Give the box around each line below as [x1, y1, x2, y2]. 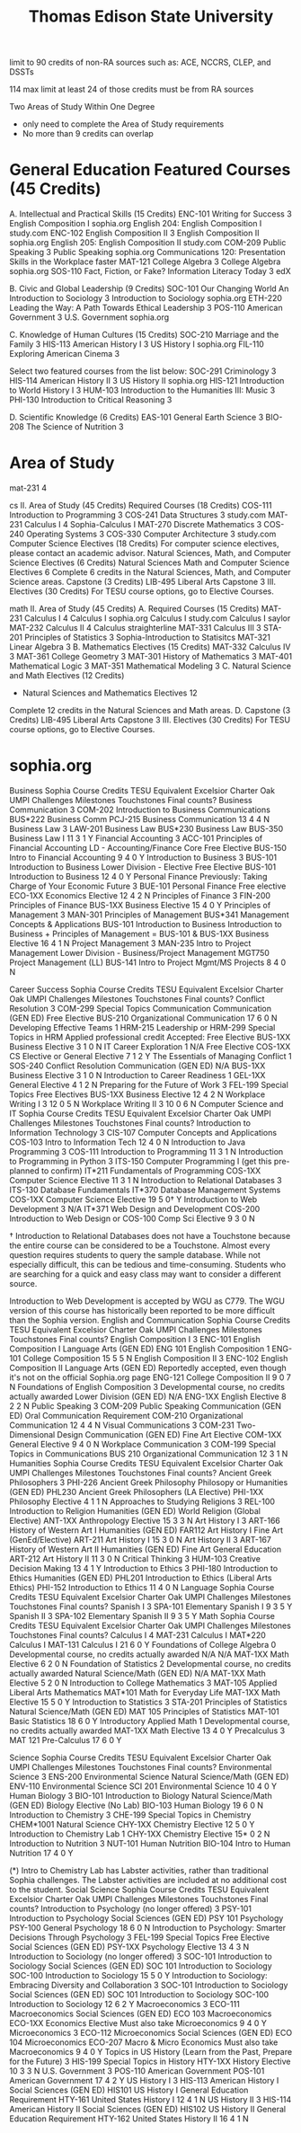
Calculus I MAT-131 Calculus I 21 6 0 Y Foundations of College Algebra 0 [9, 1640, 277, 1650]
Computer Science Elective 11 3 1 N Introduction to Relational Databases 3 [9, 1175, 282, 1185]
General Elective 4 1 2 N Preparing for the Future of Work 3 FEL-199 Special [9, 1080, 289, 1090]
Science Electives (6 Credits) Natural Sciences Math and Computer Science [9, 557, 290, 568]
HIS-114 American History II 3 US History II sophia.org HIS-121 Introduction [9, 376, 285, 386]
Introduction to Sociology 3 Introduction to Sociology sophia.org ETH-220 [9, 293, 283, 304]
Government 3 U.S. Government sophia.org [9, 312, 170, 323]
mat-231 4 [9, 482, 48, 493]
